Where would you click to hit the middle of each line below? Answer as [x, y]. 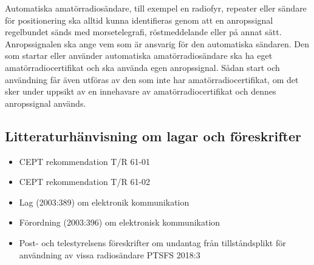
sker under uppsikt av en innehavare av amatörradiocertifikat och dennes [141, 91]
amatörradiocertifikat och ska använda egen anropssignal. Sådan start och [142, 67]
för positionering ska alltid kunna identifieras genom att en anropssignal [139, 20]
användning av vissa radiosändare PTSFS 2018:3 [110, 254]
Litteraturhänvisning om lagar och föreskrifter [153, 136]
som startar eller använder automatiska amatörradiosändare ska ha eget [139, 55]
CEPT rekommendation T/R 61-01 [85, 161]
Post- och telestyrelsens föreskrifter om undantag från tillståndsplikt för [152, 242]
